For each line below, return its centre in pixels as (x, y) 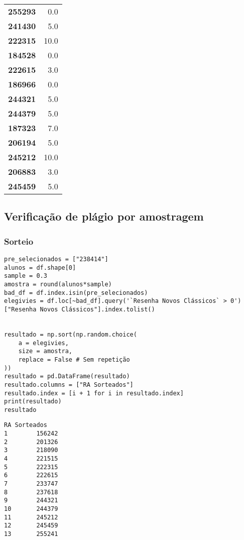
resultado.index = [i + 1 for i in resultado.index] (94, 393)
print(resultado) (33, 402)
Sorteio (19, 241)
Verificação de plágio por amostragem (104, 216)
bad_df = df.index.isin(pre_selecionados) (76, 293)
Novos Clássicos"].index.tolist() (97, 309)
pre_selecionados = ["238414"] (56, 259)
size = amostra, (45, 351)
